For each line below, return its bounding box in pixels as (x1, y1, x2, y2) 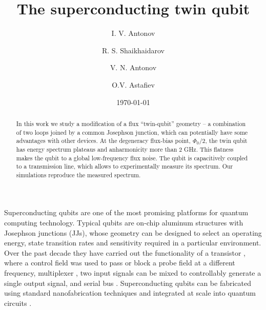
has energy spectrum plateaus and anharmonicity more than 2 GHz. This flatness (16, 144, 234, 153)
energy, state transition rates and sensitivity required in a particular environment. (4, 237, 261, 248)
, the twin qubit (205, 136, 248, 145)
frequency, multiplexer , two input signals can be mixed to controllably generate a (4, 267, 261, 278)
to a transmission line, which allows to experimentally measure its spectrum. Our (16, 162, 233, 171)
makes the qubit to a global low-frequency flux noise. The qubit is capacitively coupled (16, 153, 248, 162)
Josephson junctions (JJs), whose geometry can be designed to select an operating (4, 227, 262, 238)
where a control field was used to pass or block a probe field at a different (4, 257, 235, 268)
